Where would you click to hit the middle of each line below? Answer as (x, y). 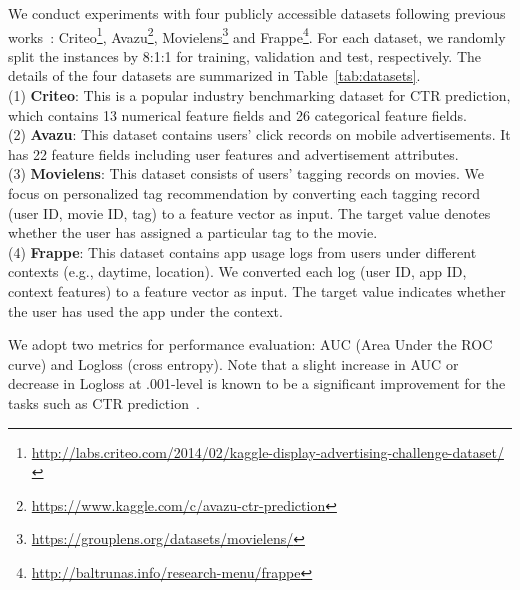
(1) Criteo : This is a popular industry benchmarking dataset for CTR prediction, (259, 95)
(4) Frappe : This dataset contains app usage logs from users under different (242, 251)
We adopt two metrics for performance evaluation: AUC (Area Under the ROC (250, 344)
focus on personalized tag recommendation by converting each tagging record (244, 193)
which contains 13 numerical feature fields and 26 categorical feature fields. (237, 114)
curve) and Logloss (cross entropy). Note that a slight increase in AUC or (233, 363)
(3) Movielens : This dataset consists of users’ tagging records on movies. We (246, 173)
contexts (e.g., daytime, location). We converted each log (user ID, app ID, (237, 271)
